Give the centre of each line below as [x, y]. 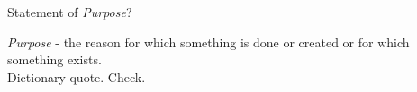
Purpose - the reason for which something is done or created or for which [208, 42]
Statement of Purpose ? [70, 12]
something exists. [54, 59]
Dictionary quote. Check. [77, 76]
